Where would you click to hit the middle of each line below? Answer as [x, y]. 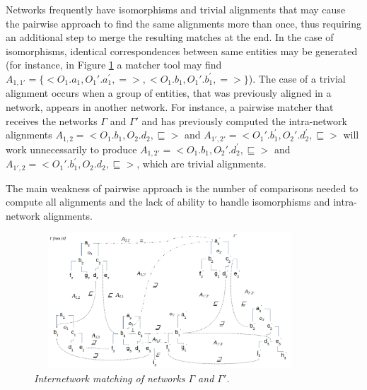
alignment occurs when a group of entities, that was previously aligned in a [169, 93]
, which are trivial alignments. [202, 164]
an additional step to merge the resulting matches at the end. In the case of [170, 37]
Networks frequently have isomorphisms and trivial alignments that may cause [176, 9]
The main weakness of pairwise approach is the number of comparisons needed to [182, 188]
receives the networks [52, 120]
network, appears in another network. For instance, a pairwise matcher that [170, 107]
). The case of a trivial [297, 78]
